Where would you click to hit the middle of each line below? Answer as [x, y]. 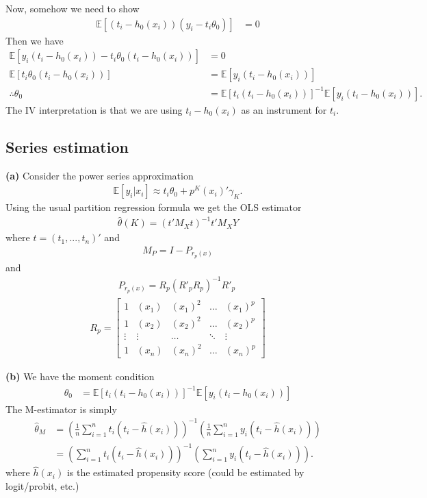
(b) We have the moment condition [80, 376]
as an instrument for [284, 109]
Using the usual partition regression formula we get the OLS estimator [154, 207]
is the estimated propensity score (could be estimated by [185, 472]
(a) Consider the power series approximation [100, 175]
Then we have [35, 40]
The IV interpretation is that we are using [94, 109]
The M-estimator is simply [61, 409]
